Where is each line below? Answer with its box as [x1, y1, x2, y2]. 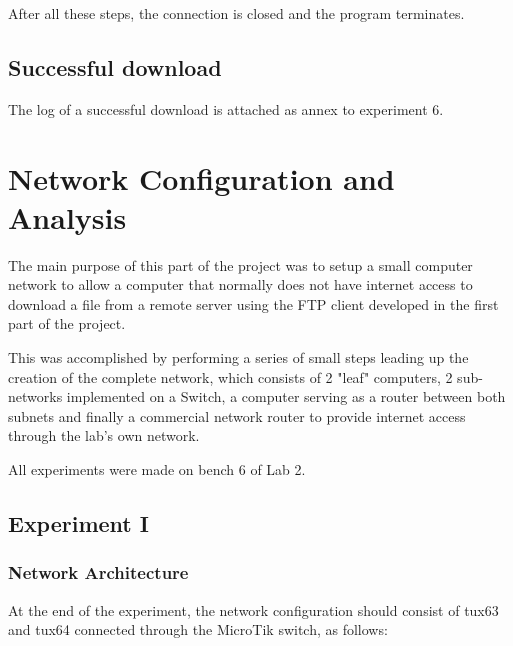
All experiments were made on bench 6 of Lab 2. [8, 459, 306, 480]
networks [8, 386, 63, 407]
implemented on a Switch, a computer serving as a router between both [66, 386, 506, 407]
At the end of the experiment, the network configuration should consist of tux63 [8, 599, 499, 620]
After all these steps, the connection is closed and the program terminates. [8, 3, 465, 23]
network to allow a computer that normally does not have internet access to [8, 274, 473, 295]
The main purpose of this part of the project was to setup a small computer [8, 254, 473, 275]
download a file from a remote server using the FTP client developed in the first [8, 293, 499, 314]
